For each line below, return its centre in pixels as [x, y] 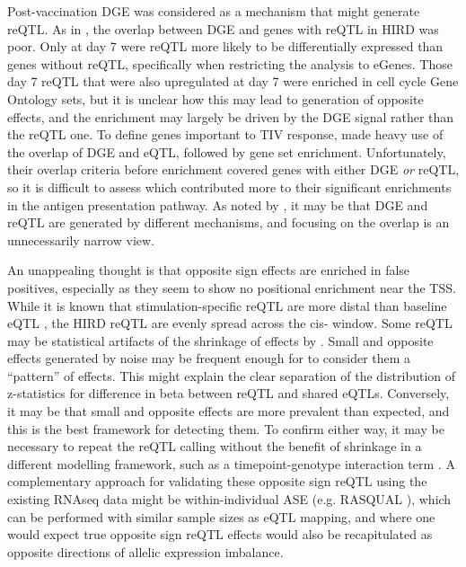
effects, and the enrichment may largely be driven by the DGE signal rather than [231, 116]
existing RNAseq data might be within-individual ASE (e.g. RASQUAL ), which [229, 499]
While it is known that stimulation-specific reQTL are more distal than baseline [227, 305]
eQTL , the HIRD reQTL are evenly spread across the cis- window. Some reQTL [230, 323]
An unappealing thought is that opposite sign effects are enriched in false [209, 270]
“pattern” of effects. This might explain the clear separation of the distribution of [232, 375]
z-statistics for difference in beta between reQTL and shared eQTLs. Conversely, [229, 393]
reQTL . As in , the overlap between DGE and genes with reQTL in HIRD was [223, 28]
